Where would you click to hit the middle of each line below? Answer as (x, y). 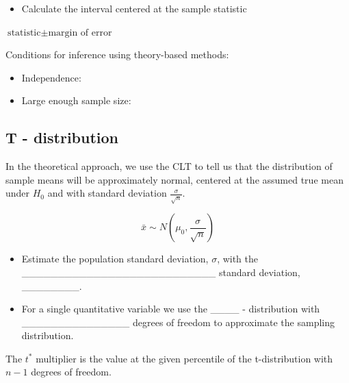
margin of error (80, 33)
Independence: (51, 77)
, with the (238, 259)
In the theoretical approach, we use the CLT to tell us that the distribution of (169, 166)
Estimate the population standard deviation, (115, 259)
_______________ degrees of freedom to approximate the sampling (178, 322)
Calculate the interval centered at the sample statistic (134, 8)
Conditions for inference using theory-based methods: (117, 54)
